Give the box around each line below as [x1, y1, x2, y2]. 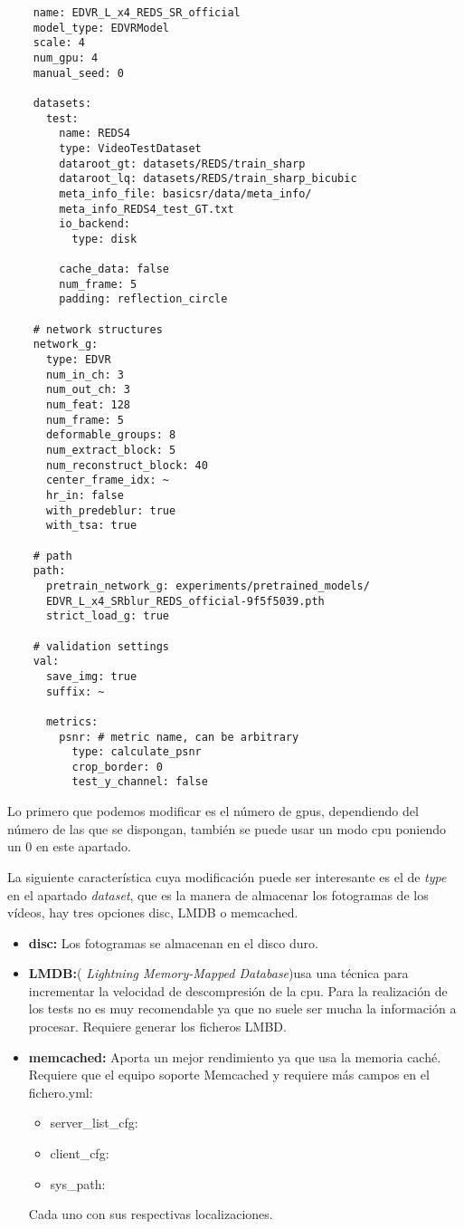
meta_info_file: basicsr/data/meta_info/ [59, 187, 312, 200]
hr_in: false [45, 489, 124, 502]
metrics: [45, 715, 99, 728]
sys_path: [50, 1174, 106, 1193]
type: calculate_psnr [71, 745, 202, 759]
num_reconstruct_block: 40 [45, 458, 208, 472]
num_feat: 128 [45, 398, 131, 412]
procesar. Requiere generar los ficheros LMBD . [28, 1017, 287, 1036]
